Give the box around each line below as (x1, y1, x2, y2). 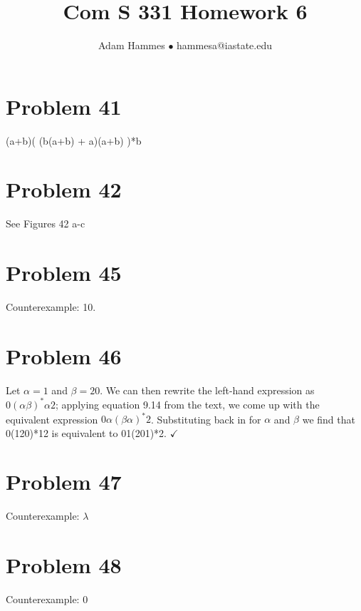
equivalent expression (6, 411, 98, 426)
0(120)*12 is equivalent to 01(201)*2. (6, 425, 167, 440)
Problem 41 (6, 91, 122, 120)
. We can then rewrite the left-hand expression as (100, 382, 315, 397)
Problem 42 (6, 175, 122, 204)
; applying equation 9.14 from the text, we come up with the (56, 396, 320, 411)
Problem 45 (6, 258, 122, 287)
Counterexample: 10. (6, 299, 96, 314)
